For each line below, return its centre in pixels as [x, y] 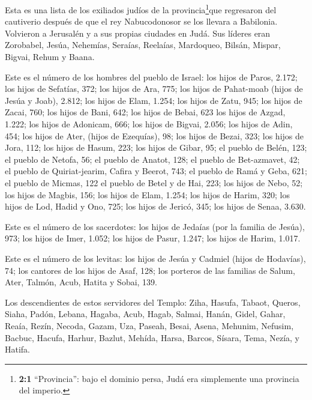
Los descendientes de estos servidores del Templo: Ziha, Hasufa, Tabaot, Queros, [153, 302]
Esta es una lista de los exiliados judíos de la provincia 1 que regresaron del [141, 9]
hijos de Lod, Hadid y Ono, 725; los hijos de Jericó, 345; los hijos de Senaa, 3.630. [155, 206]
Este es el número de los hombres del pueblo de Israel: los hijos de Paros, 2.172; [151, 77]
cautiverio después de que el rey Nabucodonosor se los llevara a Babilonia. [141, 21]
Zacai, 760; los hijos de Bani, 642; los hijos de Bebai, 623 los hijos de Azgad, [145, 112]
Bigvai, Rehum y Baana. [50, 57]
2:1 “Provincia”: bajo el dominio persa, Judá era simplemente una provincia [159, 378]
